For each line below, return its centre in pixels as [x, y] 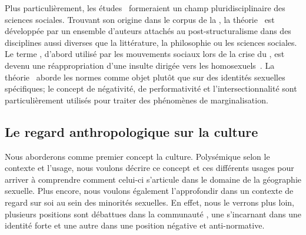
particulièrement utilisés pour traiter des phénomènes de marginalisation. [137, 100]
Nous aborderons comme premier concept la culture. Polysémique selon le [137, 156]
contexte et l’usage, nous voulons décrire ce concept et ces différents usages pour [149, 168]
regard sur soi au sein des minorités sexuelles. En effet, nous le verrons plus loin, [149, 202]
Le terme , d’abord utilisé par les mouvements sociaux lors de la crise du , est [145, 54]
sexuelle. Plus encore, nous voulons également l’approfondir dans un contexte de [149, 191]
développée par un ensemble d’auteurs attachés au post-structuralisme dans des [148, 31]
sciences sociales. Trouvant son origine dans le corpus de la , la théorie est [140, 19]
